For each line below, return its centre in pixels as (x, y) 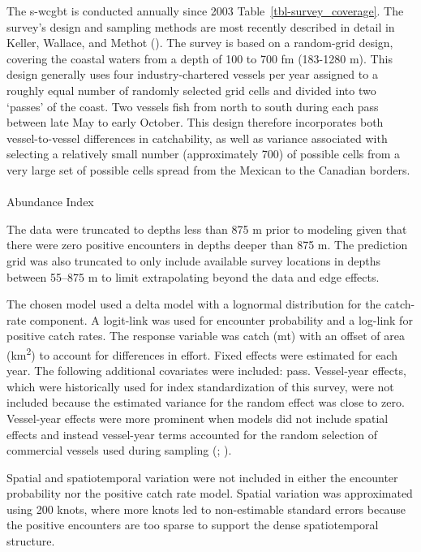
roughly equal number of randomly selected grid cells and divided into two (191, 90)
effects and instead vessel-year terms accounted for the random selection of (192, 434)
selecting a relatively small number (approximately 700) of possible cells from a (204, 154)
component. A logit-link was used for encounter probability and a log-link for (221, 319)
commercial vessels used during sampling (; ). (119, 450)
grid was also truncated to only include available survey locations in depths (193, 260)
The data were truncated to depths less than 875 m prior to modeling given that (207, 229)
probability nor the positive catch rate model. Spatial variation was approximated (210, 493)
